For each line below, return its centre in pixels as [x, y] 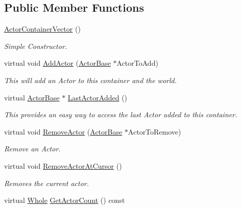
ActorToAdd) [137, 63]
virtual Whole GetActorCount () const [65, 200]
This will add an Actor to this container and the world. [90, 80]
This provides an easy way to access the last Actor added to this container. [121, 114]
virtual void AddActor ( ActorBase [57, 63]
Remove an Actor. [32, 149]
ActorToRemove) [154, 131]
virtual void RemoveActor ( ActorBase [63, 131]
